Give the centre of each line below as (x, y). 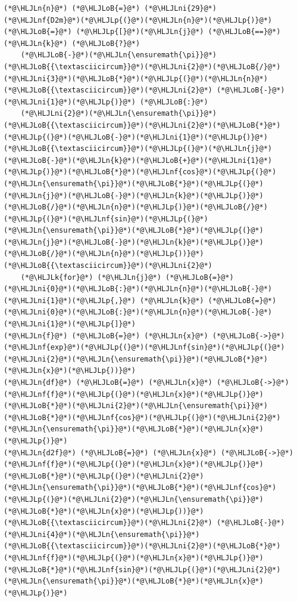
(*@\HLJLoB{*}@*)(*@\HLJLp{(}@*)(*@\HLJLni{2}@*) (104, 476)
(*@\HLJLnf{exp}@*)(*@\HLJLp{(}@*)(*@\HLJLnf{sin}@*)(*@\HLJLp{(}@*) (144, 348)
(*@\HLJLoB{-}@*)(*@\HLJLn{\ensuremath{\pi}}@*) (118, 55)
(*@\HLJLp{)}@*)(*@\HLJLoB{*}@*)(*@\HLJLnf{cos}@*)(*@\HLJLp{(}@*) (140, 172)
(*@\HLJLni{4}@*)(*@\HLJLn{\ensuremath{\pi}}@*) (102, 534)
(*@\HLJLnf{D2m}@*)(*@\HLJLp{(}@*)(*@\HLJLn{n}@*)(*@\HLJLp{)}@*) (138, 20)
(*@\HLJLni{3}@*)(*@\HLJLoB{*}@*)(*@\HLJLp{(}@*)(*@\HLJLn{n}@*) (136, 78)
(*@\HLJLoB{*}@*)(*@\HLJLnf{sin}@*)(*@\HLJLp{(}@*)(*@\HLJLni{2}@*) (142, 569)
